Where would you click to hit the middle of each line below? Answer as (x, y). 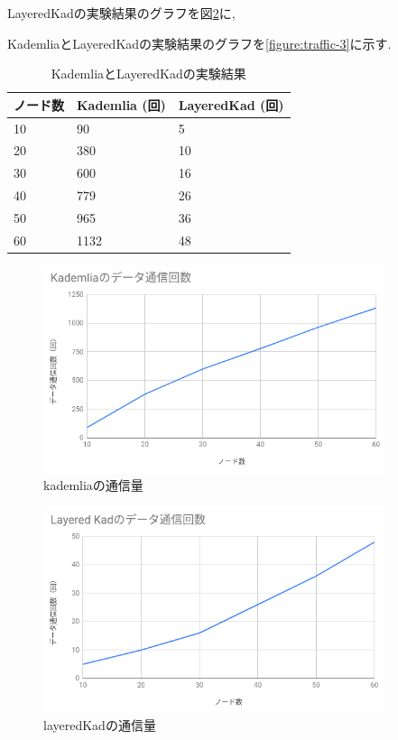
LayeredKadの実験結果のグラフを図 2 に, (121, 13)
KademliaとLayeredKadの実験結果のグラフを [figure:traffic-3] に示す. (199, 43)
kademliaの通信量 (93, 485)
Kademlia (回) (121, 104)
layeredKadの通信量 (100, 724)
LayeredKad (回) (231, 104)
